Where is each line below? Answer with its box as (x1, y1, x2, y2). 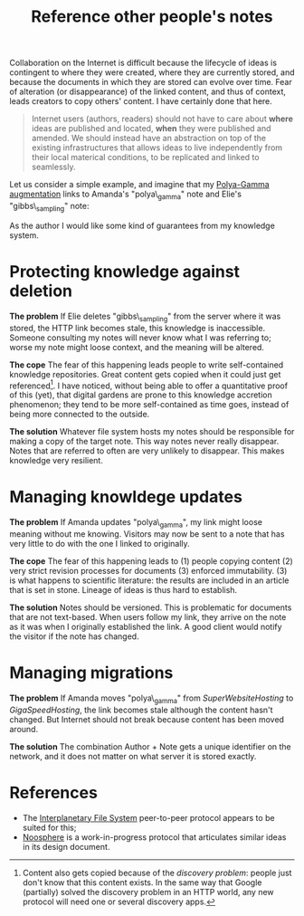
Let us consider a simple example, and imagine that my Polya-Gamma (9, 179, 270, 190)
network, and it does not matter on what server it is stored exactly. (9, 750, 257, 761)
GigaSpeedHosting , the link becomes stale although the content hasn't (9, 704, 273, 715)
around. (9, 723, 39, 734)
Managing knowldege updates (9, 487, 242, 508)
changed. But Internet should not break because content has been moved (9, 713, 285, 725)
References (9, 782, 98, 803)
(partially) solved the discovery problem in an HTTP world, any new (22, 886, 274, 897)
